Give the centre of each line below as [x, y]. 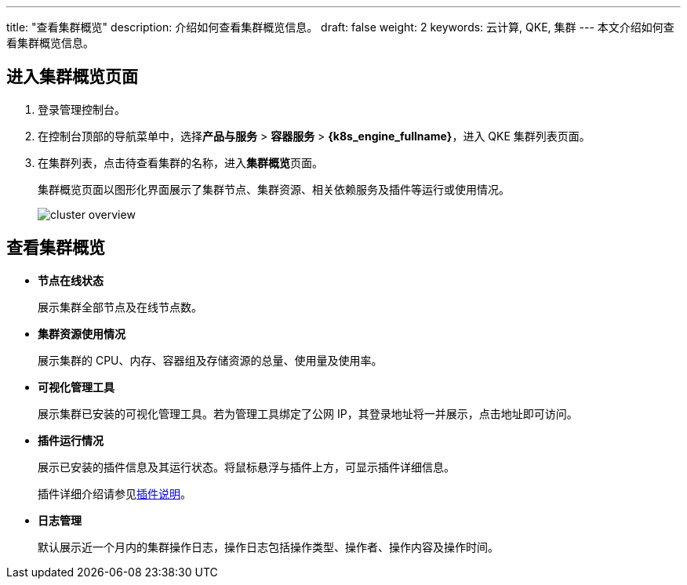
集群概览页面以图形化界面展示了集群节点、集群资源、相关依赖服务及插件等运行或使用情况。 [274, 189]
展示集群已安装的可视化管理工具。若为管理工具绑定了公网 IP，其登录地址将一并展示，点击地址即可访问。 [308, 413]
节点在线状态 [71, 280]
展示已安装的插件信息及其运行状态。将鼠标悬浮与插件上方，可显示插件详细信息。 [246, 467]
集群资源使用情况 [82, 333]
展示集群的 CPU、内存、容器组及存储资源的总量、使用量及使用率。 [210, 360]
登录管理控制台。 [82, 109]
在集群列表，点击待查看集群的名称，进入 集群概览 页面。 [180, 162]
